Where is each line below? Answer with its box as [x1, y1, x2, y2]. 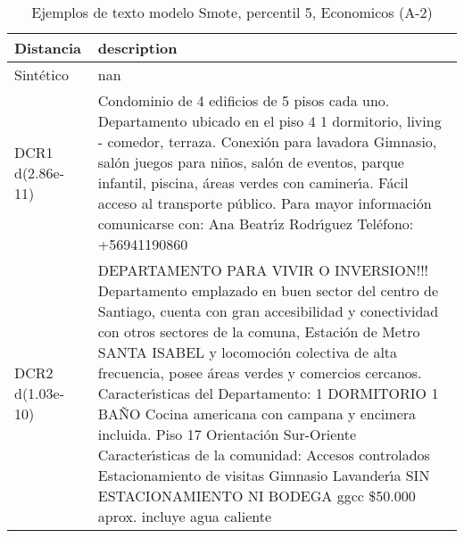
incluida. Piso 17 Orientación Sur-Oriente [97, 424, 357, 444]
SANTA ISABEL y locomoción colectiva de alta [97, 342, 398, 362]
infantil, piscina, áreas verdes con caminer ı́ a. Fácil [97, 172, 409, 193]
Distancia [14, 37, 82, 58]
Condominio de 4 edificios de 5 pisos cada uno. [97, 90, 390, 111]
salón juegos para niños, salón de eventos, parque [97, 152, 404, 172]
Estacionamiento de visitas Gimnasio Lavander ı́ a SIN [97, 465, 430, 485]
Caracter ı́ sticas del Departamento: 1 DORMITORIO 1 [97, 383, 439, 403]
